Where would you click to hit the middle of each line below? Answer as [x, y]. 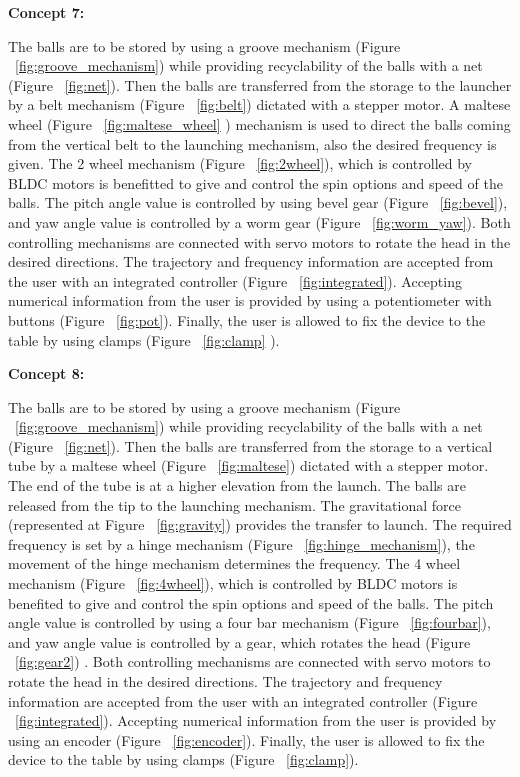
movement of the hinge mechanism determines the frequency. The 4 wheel [234, 563]
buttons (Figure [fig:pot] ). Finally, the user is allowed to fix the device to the [247, 319]
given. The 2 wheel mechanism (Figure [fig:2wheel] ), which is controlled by [240, 163]
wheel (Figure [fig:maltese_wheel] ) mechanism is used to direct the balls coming [259, 123]
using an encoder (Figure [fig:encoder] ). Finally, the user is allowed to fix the [246, 739]
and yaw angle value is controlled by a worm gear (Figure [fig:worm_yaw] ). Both [259, 221]
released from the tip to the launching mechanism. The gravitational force [234, 504]
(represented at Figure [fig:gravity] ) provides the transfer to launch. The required [260, 524]
